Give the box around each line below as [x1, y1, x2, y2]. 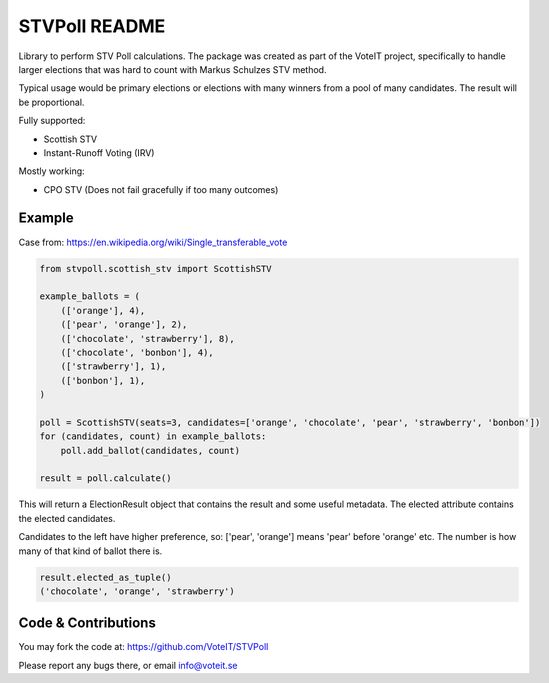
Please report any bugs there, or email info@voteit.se [18, 659, 238, 671]
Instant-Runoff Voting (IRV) [43, 146, 155, 159]
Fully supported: [18, 115, 86, 127]
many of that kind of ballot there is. [18, 545, 163, 557]
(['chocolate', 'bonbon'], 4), [60, 346, 214, 358]
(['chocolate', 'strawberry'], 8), [60, 333, 235, 344]
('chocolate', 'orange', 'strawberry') [39, 585, 235, 597]
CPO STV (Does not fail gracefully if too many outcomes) [43, 183, 279, 195]
